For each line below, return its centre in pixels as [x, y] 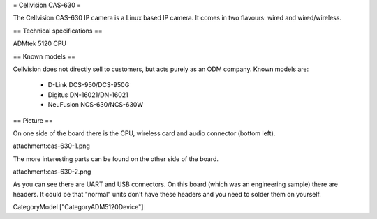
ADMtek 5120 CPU [39, 44]
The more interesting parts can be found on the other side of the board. [116, 159]
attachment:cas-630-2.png [52, 172]
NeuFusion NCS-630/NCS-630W [95, 105]
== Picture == [33, 120]
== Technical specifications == [58, 31]
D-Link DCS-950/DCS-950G [89, 85]
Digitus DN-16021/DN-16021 [88, 95]
